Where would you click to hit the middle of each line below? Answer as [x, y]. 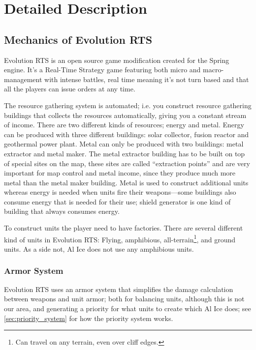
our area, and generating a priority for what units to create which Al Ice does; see [128, 308]
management [23, 79]
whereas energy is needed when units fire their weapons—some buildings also [120, 192]
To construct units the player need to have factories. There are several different [124, 228]
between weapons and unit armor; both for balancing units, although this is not [124, 299]
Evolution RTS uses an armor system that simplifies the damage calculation [119, 289]
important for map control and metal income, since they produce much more [120, 173]
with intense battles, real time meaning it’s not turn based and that [147, 79]
